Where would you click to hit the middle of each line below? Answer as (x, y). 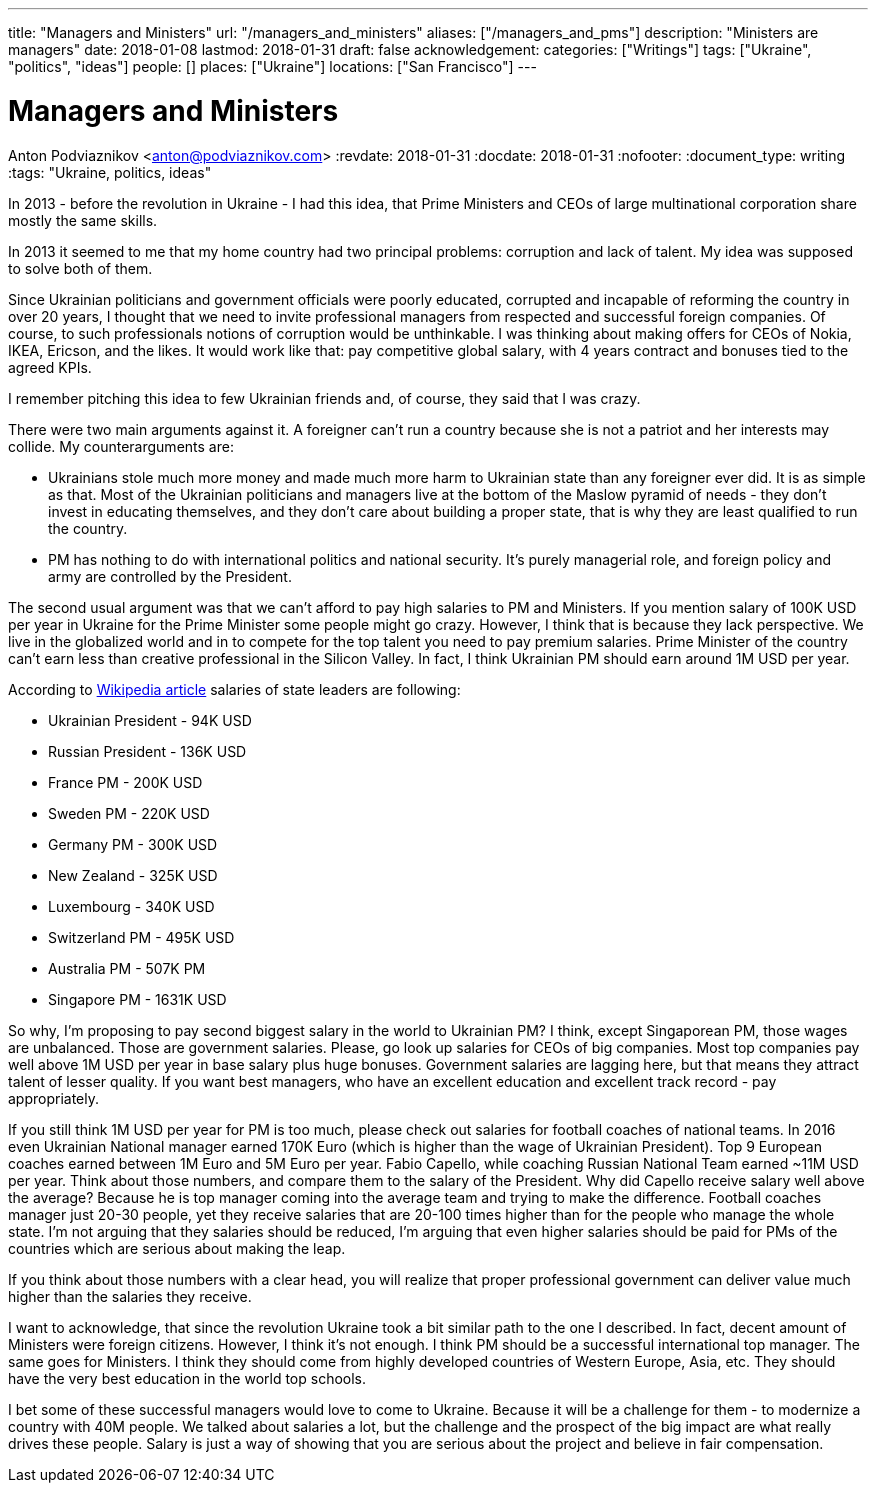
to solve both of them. (80, 268)
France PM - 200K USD (125, 782)
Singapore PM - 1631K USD (137, 999)
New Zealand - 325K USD (133, 875)
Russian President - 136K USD (147, 751)
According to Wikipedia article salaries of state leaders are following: (234, 689)
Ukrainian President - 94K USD (150, 720)
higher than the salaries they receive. (130, 1296)
